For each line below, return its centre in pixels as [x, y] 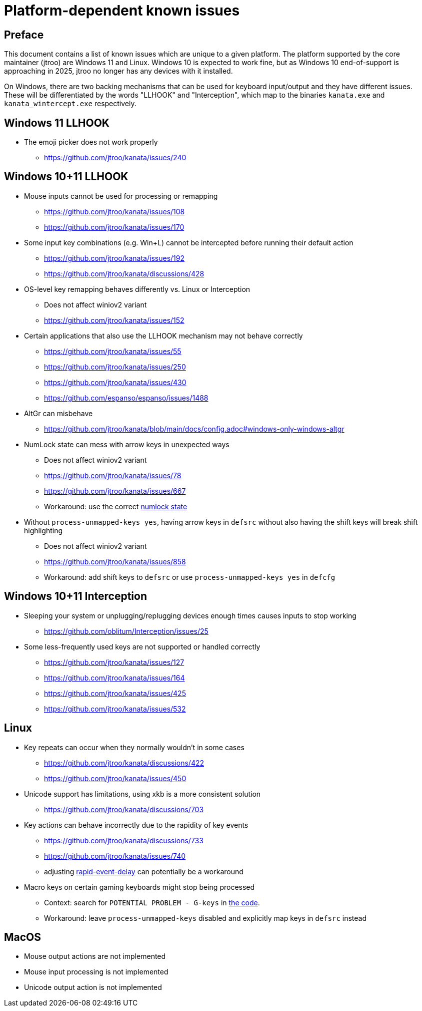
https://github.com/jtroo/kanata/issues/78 [113, 475]
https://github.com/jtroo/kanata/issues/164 [114, 678]
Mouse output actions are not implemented [95, 956]
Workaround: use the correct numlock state [116, 506]
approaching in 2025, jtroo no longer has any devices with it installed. [118, 71]
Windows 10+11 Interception [75, 596]
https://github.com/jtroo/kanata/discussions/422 [124, 763]
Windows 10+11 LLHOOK [66, 177]
